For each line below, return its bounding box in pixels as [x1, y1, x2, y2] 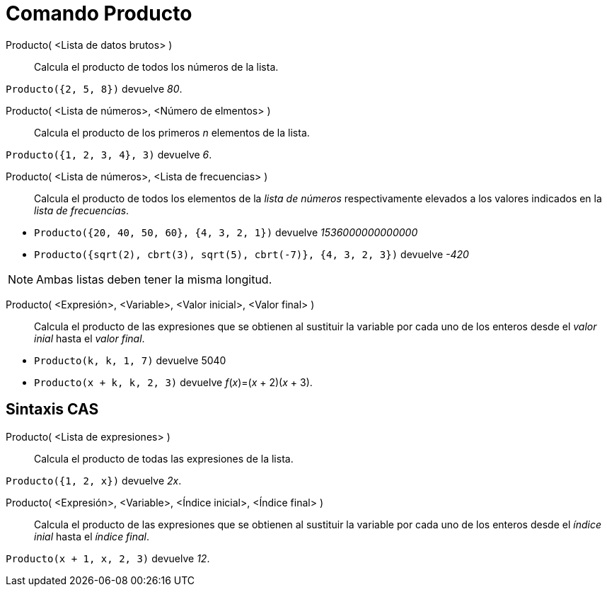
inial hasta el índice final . [34, 530, 150, 542]
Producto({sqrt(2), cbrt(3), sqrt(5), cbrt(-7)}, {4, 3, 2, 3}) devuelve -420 [34, 248, 469, 260]
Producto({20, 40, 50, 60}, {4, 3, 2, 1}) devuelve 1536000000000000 [34, 226, 418, 238]
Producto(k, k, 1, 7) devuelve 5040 [34, 354, 226, 366]
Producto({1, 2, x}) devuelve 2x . [6, 474, 182, 487]
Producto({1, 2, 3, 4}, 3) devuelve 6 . [6, 148, 212, 161]
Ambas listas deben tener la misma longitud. [36, 272, 272, 286]
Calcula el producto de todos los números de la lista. [34, 60, 279, 73]
